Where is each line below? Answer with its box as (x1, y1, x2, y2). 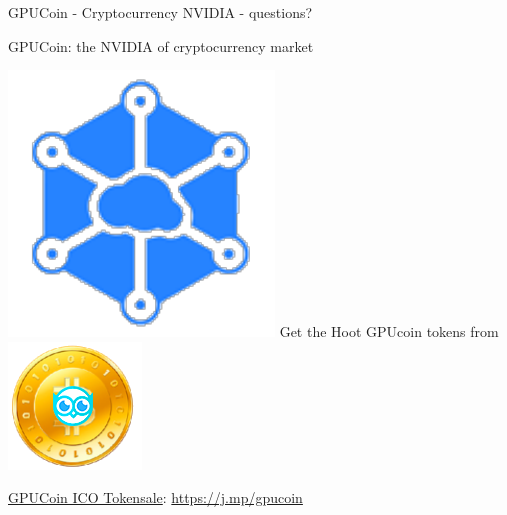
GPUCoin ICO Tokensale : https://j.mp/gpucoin (8, 487, 303, 508)
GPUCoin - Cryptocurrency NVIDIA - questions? (8, 2, 313, 22)
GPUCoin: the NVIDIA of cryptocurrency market (8, 35, 314, 56)
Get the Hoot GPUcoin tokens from (279, 321, 499, 342)
